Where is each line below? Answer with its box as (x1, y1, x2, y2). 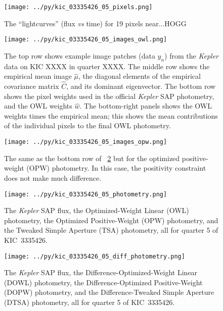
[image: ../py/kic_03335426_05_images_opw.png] (4, 138, 167, 146)
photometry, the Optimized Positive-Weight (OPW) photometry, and (4, 215, 218, 225)
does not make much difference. (4, 172, 102, 183)
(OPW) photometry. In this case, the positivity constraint (26, 163, 206, 173)
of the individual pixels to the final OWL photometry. (4, 120, 171, 131)
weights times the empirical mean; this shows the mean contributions (4, 110, 218, 121)
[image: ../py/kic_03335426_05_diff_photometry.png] (4, 252, 185, 260)
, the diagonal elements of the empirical (78, 71, 201, 81)
